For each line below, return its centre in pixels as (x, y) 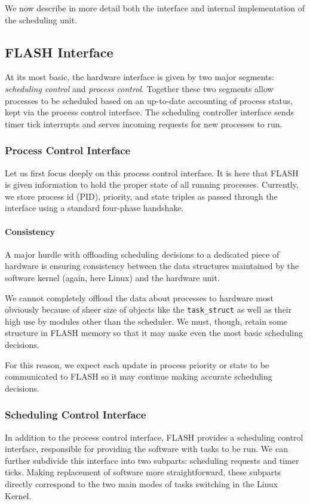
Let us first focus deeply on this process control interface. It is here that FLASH (152, 172)
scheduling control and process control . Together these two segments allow (139, 88)
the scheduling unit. (41, 19)
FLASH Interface (59, 52)
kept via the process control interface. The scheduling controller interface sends (149, 112)
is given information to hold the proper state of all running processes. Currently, (152, 184)
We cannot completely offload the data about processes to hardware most (139, 297)
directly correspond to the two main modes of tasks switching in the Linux (142, 483)
